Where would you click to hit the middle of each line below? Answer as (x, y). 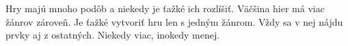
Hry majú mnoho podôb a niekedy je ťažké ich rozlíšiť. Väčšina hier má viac (165, 8)
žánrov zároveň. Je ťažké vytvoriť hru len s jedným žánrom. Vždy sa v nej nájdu (174, 21)
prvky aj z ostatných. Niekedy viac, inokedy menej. (113, 35)
